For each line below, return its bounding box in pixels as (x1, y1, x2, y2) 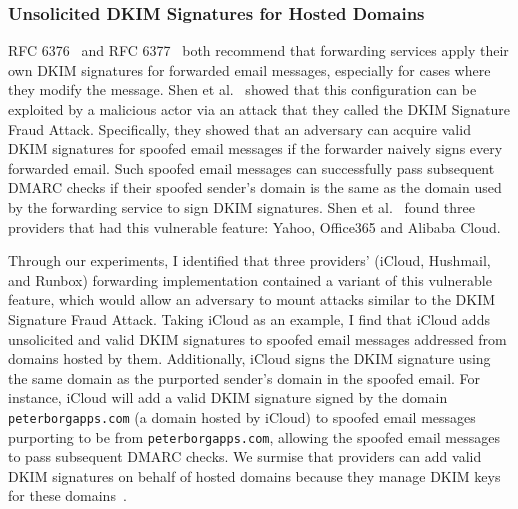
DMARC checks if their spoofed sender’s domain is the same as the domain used (8, 177, 502, 198)
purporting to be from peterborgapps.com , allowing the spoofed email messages (8, 426, 500, 447)
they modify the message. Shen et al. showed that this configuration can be (8, 79, 477, 100)
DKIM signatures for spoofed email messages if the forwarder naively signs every (8, 138, 503, 159)
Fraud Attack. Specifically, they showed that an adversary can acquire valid (8, 118, 471, 139)
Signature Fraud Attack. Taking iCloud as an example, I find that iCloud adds (8, 308, 490, 329)
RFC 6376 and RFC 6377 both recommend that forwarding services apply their (8, 40, 509, 61)
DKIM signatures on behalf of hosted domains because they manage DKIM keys (8, 465, 501, 486)
